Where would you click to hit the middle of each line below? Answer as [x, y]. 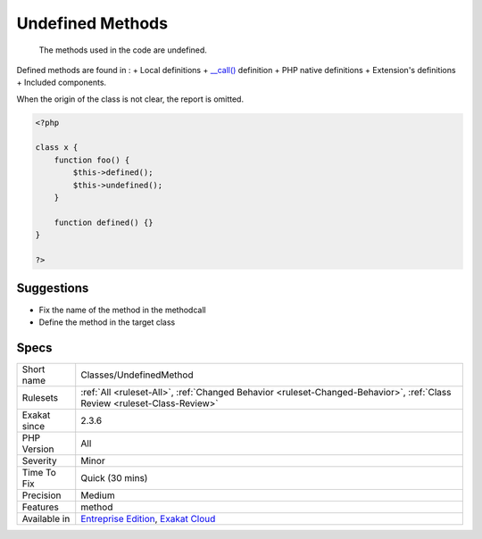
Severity [39, 460]
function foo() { [92, 160]
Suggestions [53, 289]
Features [41, 507]
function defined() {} [104, 222]
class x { [57, 148]
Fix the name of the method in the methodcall [122, 310]
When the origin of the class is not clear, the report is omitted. [130, 99]
